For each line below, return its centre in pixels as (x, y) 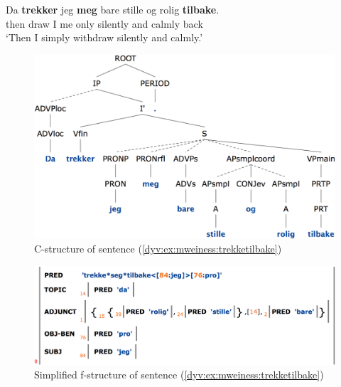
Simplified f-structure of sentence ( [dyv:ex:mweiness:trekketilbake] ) (179, 375)
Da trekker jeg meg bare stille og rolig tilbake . (113, 9)
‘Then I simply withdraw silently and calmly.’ (104, 37)
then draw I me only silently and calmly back (104, 23)
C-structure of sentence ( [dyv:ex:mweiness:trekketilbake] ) (158, 249)
